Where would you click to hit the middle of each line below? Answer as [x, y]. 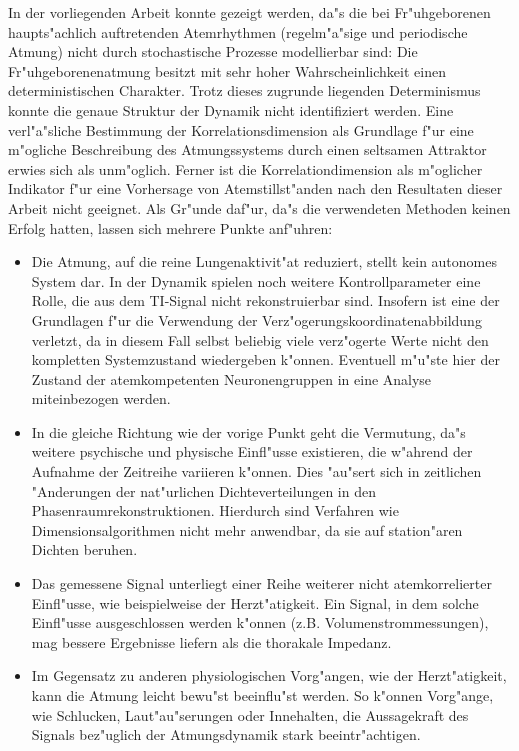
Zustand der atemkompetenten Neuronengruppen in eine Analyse [231, 378]
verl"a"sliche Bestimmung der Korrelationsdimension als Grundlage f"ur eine [241, 129]
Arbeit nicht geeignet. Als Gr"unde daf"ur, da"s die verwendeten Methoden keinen [259, 207]
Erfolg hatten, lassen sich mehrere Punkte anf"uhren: [170, 227]
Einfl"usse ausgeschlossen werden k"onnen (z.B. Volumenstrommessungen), [260, 622]
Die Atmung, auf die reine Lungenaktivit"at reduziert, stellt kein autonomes [264, 261]
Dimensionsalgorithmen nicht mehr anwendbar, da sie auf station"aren [247, 529]
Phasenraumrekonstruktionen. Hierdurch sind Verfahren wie [215, 510]
